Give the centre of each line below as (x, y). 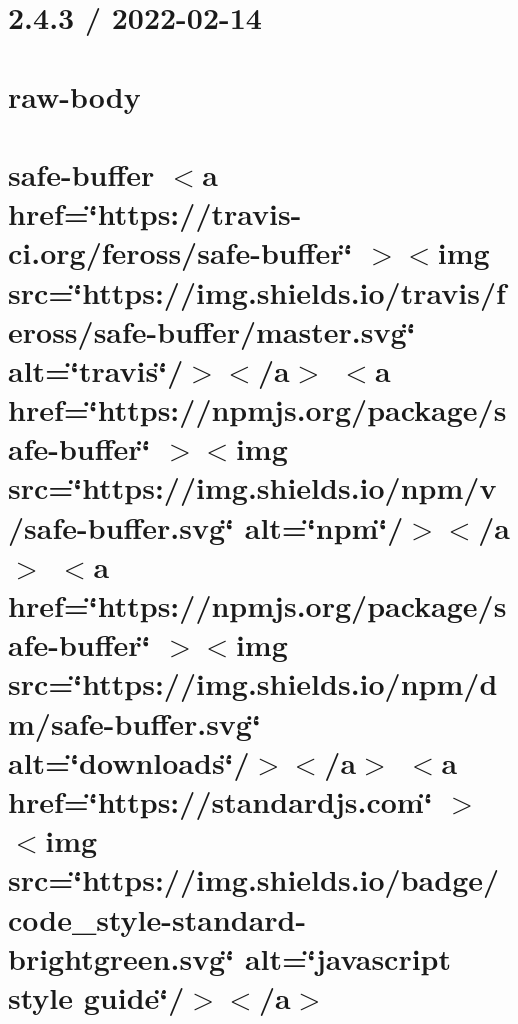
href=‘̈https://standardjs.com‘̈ (220, 800)
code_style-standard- (157, 918)
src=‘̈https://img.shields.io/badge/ (254, 879)
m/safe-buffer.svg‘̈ (134, 722)
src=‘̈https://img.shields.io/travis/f (257, 291)
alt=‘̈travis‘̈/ (96, 369)
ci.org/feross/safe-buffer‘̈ (180, 252)
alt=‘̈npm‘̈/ (324, 526)
